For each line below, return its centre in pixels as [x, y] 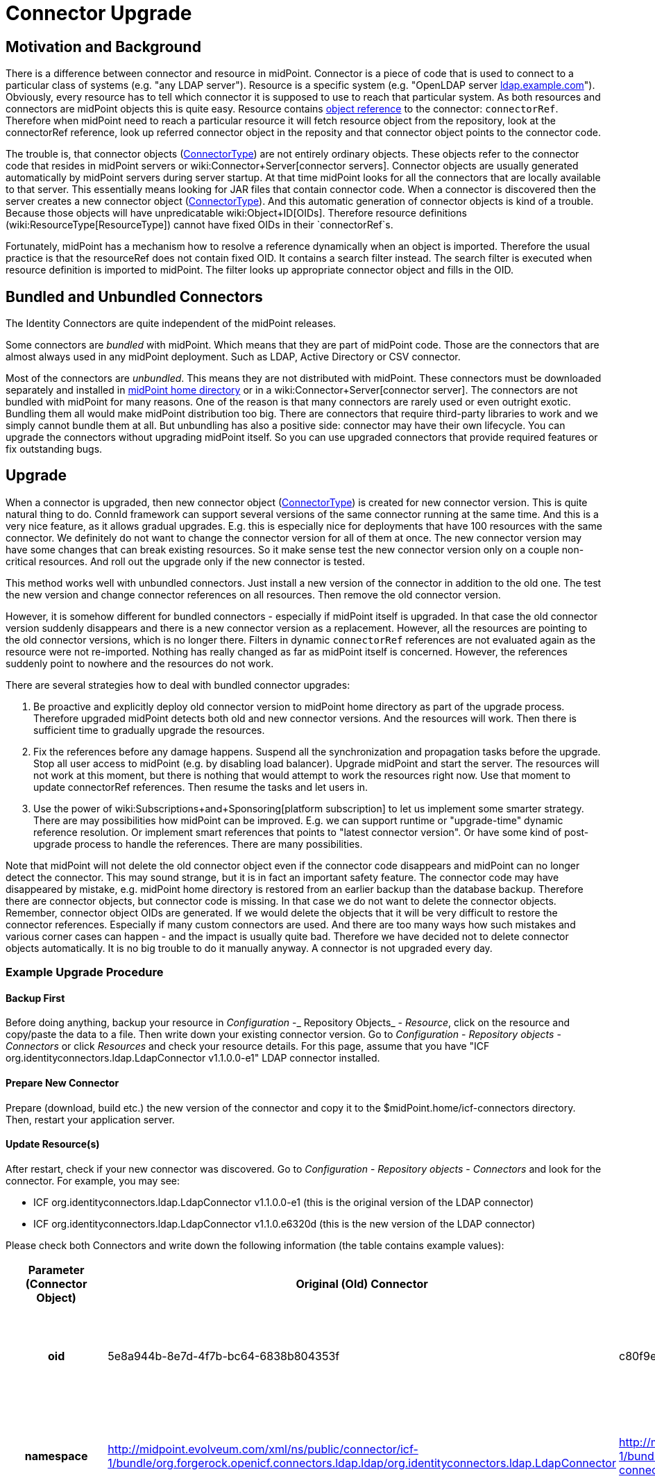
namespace [56, 1456]
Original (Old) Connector [362, 1283]
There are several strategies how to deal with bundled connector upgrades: [178, 685]
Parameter [56, 1270]
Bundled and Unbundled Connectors [134, 296]
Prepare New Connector [62, 1083]
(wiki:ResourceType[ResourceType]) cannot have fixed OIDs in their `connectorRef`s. [199, 225]
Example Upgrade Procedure [85, 972]
